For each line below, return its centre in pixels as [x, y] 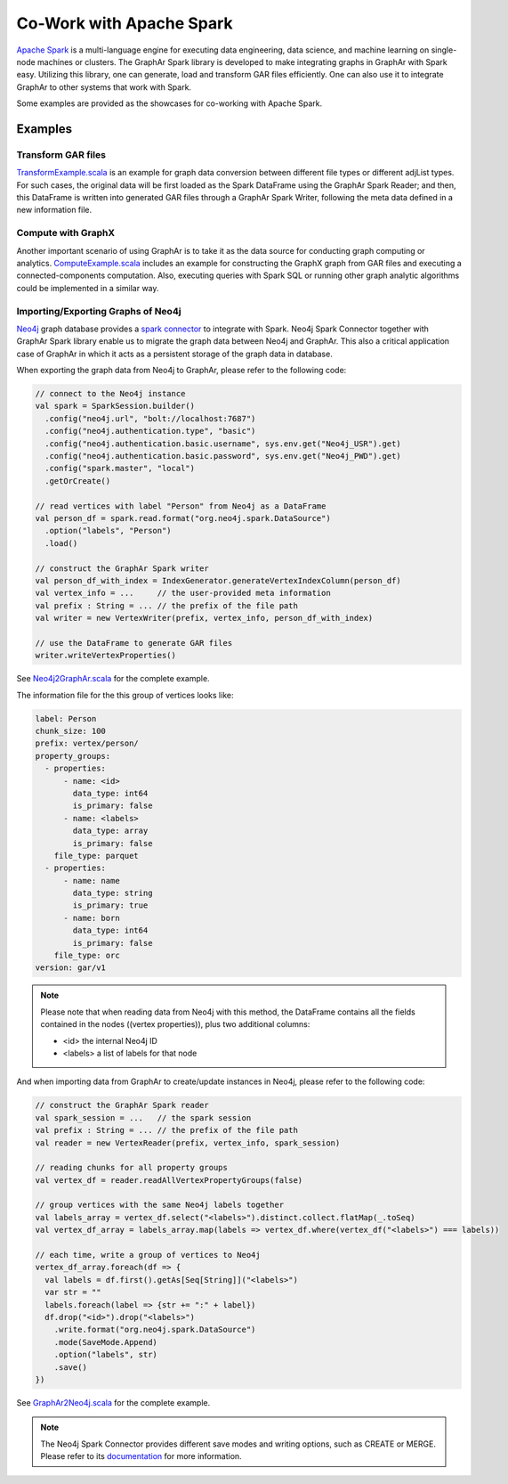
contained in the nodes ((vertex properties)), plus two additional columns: [175, 1024]
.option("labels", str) [105, 1355]
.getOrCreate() [78, 481]
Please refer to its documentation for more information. [141, 1456]
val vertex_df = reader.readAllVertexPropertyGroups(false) [169, 1180]
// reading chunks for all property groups [132, 1168]
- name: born [92, 918]
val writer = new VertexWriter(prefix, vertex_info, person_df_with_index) [204, 618]
